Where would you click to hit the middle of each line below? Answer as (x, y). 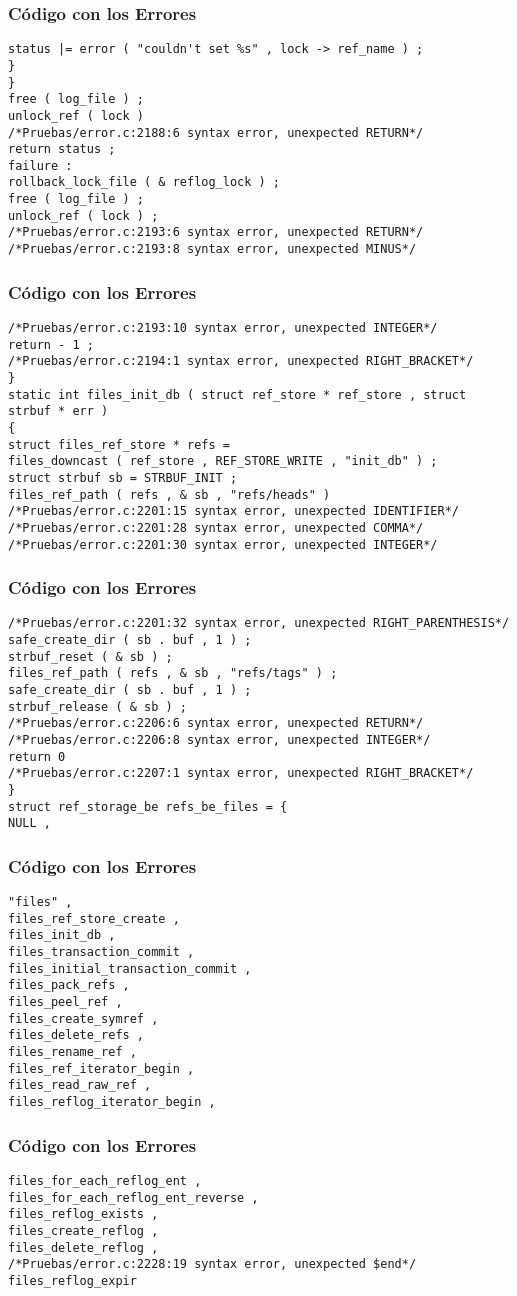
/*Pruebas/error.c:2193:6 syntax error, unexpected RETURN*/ (216, 232)
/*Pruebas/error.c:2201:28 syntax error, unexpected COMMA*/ (216, 527)
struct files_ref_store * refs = (119, 444)
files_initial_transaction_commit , (130, 968)
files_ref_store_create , (94, 918)
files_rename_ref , (72, 1052)
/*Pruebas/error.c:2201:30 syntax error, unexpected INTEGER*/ (223, 544)
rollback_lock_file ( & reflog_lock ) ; (144, 182)
